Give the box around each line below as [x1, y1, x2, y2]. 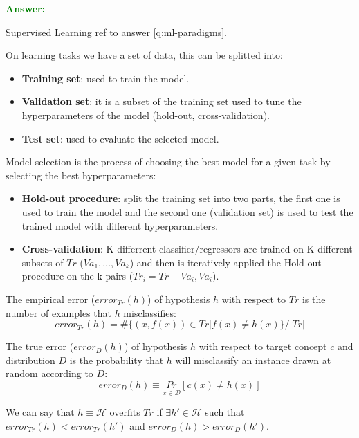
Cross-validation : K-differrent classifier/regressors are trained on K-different [21, 241, 353, 256]
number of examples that [6, 305, 111, 320]
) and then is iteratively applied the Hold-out [129, 255, 322, 269]
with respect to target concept [199, 339, 327, 354]
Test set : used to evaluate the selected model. [21, 131, 219, 145]
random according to [6, 366, 93, 381]
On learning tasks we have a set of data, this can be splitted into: [6, 48, 283, 62]
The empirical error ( [6, 291, 95, 306]
